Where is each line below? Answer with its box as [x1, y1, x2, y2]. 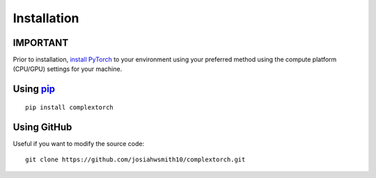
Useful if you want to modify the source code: [13, 139, 145, 147]
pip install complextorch [25, 103, 114, 111]
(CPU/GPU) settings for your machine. [13, 65, 123, 73]
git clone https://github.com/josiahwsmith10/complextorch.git [25, 156, 246, 163]
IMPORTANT [13, 37, 69, 49]
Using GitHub [13, 121, 72, 133]
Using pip [13, 83, 56, 95]
